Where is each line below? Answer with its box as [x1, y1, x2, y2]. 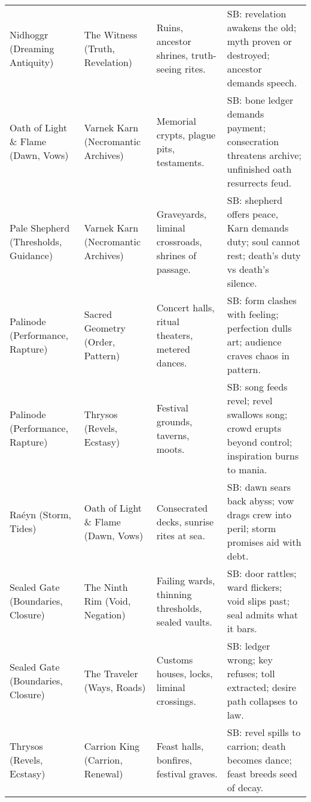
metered [156, 341, 190, 356]
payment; [227, 121, 266, 134]
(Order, [84, 335, 115, 349]
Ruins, [156, 20, 184, 34]
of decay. [227, 780, 264, 794]
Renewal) [84, 767, 123, 780]
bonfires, [156, 753, 193, 767]
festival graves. [156, 767, 218, 780]
